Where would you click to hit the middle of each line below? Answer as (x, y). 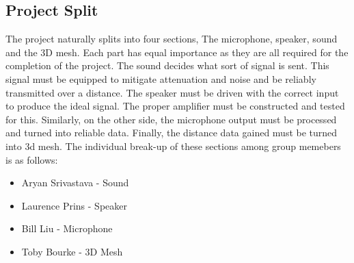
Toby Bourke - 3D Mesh (72, 251)
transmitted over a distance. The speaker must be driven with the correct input (172, 92)
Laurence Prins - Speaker (74, 205)
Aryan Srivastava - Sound (75, 183)
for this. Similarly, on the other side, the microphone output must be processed (171, 119)
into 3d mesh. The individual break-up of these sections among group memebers (173, 146)
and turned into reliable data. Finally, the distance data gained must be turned (172, 133)
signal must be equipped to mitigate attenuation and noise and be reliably (161, 78)
